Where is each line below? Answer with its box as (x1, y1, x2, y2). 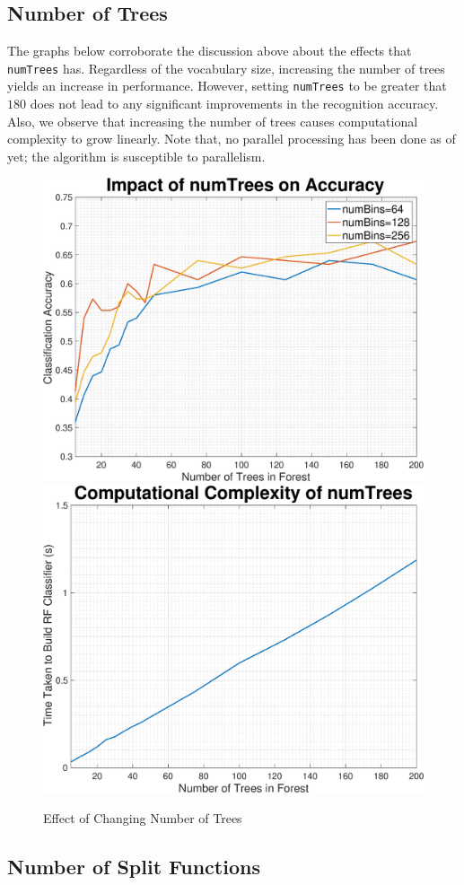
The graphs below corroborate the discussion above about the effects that (7, 41, 412, 60)
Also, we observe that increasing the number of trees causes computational (7, 111, 418, 130)
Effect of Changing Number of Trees (43, 808, 242, 827)
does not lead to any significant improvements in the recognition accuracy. (30, 94, 439, 113)
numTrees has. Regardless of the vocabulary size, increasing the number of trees (7, 58, 445, 77)
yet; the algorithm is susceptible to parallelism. (7, 146, 266, 165)
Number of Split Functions (7, 852, 260, 880)
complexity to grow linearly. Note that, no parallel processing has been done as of (7, 129, 456, 148)
